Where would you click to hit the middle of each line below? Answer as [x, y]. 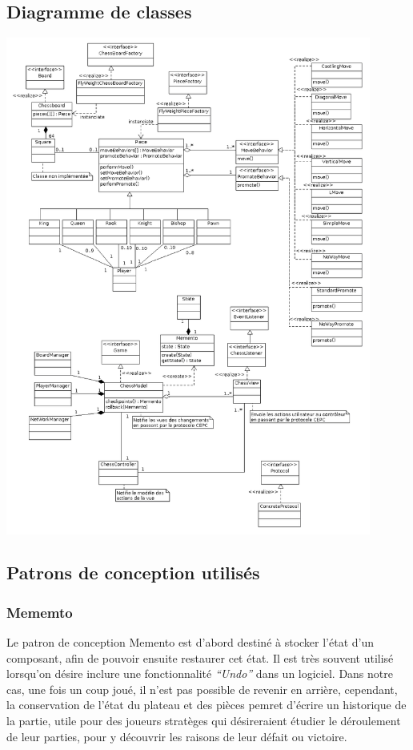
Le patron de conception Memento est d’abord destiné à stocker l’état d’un [190, 642]
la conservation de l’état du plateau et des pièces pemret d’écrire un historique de [206, 705]
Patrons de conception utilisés [133, 573]
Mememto [40, 612]
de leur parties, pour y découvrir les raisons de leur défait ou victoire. [177, 736]
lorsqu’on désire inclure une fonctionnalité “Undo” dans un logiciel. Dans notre [200, 673]
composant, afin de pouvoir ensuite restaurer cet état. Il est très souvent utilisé [200, 657]
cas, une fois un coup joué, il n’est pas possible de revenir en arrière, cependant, [202, 689]
